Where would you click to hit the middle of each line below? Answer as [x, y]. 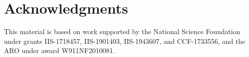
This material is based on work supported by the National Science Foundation [122, 31]
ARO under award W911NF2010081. [59, 50]
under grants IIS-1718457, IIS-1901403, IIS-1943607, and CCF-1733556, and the [125, 41]
